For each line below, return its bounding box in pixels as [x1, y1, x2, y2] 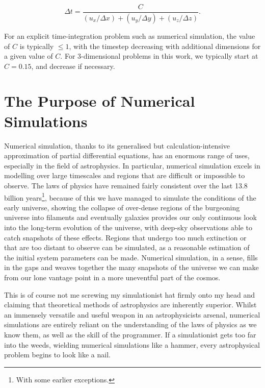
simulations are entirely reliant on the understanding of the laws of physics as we [4, 319, 257, 330]
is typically [19, 40, 54, 51]
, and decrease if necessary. [31, 60, 115, 71]
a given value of [4, 51, 53, 61]
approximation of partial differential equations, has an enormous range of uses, [4, 150, 250, 161]
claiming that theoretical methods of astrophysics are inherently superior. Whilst [4, 299, 257, 310]
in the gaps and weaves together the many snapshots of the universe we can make [4, 262, 259, 273]
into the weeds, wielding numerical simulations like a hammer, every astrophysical [4, 339, 260, 350]
